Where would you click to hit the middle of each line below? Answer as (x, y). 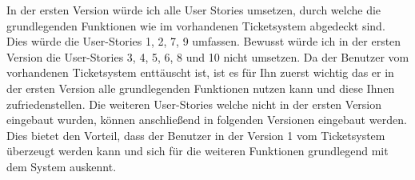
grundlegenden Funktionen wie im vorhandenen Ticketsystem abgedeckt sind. (196, 25)
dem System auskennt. (62, 166)
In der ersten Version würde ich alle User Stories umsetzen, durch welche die (194, 10)
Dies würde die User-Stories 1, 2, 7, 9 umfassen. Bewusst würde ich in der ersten (204, 41)
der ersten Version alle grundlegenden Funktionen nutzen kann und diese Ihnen (201, 88)
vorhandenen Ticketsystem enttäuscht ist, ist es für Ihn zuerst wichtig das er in (200, 72)
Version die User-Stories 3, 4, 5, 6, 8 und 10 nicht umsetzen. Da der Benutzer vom (208, 56)
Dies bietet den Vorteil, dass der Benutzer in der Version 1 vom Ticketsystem (196, 135)
